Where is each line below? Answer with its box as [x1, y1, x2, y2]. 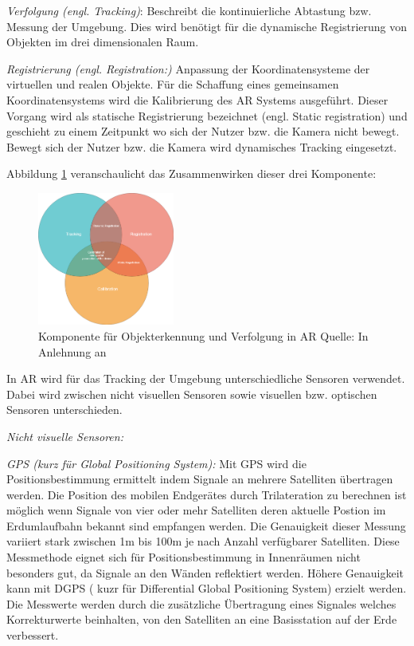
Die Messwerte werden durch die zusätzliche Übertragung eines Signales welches [6, 595, 396, 612]
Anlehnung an [38, 343, 107, 360]
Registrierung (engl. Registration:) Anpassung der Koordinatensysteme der [6, 60, 370, 77]
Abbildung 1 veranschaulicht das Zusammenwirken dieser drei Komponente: [6, 165, 377, 182]
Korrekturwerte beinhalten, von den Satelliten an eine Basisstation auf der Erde [6, 611, 397, 628]
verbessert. [6, 627, 59, 644]
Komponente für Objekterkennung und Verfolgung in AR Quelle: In [38, 327, 369, 344]
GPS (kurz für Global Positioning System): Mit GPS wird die [6, 455, 307, 471]
